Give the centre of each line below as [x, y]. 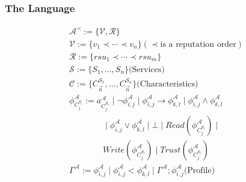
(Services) [147, 69]
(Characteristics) [168, 84]
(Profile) [199, 170]
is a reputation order [198, 44]
